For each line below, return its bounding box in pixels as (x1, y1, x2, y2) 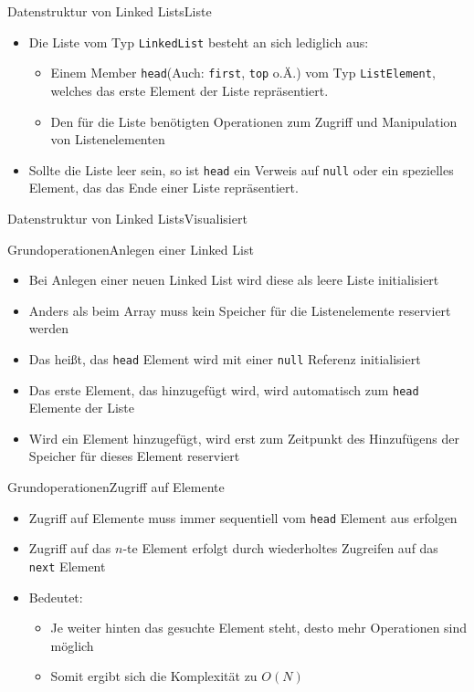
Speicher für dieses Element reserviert (28, 446, 240, 466)
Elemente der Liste (28, 398, 135, 417)
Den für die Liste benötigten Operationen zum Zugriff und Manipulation (50, 111, 458, 131)
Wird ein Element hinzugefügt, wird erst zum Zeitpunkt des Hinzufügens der (28, 428, 459, 447)
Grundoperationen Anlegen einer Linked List (7, 239, 254, 258)
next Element (28, 556, 106, 575)
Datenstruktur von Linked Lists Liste (7, 2, 212, 20)
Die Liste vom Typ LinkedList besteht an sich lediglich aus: (28, 32, 369, 51)
